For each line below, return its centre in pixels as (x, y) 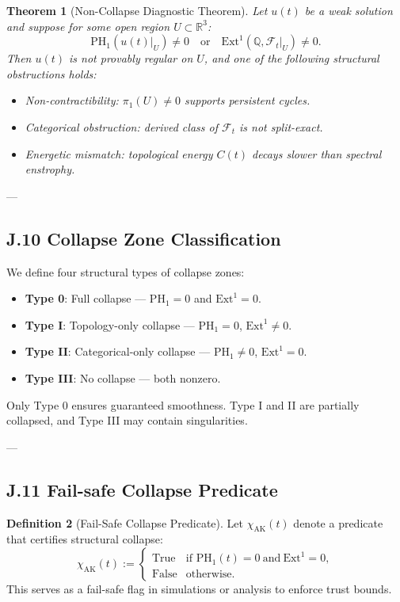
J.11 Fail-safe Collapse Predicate (142, 489)
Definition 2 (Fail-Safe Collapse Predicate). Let (125, 522)
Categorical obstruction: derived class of (121, 126)
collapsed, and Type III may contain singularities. (127, 420)
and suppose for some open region (88, 26)
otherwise (209, 575)
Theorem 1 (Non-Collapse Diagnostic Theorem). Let (137, 10)
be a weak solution (349, 10)
